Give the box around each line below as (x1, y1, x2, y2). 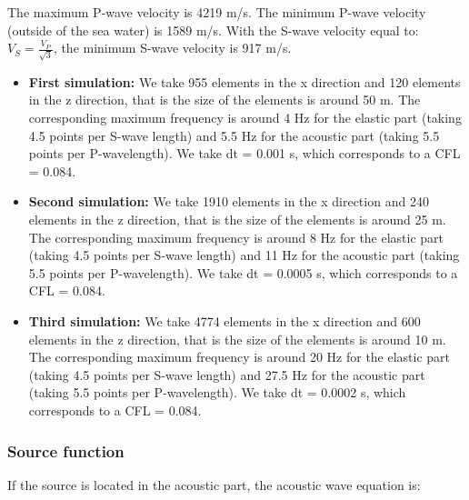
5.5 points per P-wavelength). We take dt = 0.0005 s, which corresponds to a (28, 263, 458, 282)
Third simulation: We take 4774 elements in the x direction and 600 (28, 312, 421, 331)
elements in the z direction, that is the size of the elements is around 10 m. (28, 329, 446, 348)
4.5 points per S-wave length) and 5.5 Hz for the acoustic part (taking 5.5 (28, 125, 440, 145)
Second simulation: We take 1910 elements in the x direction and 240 (28, 192, 429, 211)
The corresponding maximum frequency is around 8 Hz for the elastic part (28, 227, 444, 246)
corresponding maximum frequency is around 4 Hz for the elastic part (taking (28, 108, 462, 127)
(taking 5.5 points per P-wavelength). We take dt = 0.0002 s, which (28, 383, 406, 402)
